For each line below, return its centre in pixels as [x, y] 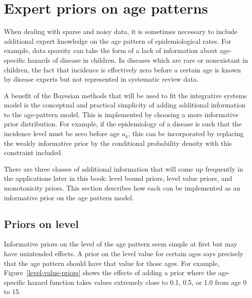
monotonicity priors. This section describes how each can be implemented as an [122, 188]
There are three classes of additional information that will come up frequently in [124, 168]
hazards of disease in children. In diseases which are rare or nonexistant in [138, 60]
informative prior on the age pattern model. [69, 197]
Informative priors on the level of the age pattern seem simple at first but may [121, 244]
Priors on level [41, 223]
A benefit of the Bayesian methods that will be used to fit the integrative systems [126, 95]
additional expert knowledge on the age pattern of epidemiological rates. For [118, 41]
